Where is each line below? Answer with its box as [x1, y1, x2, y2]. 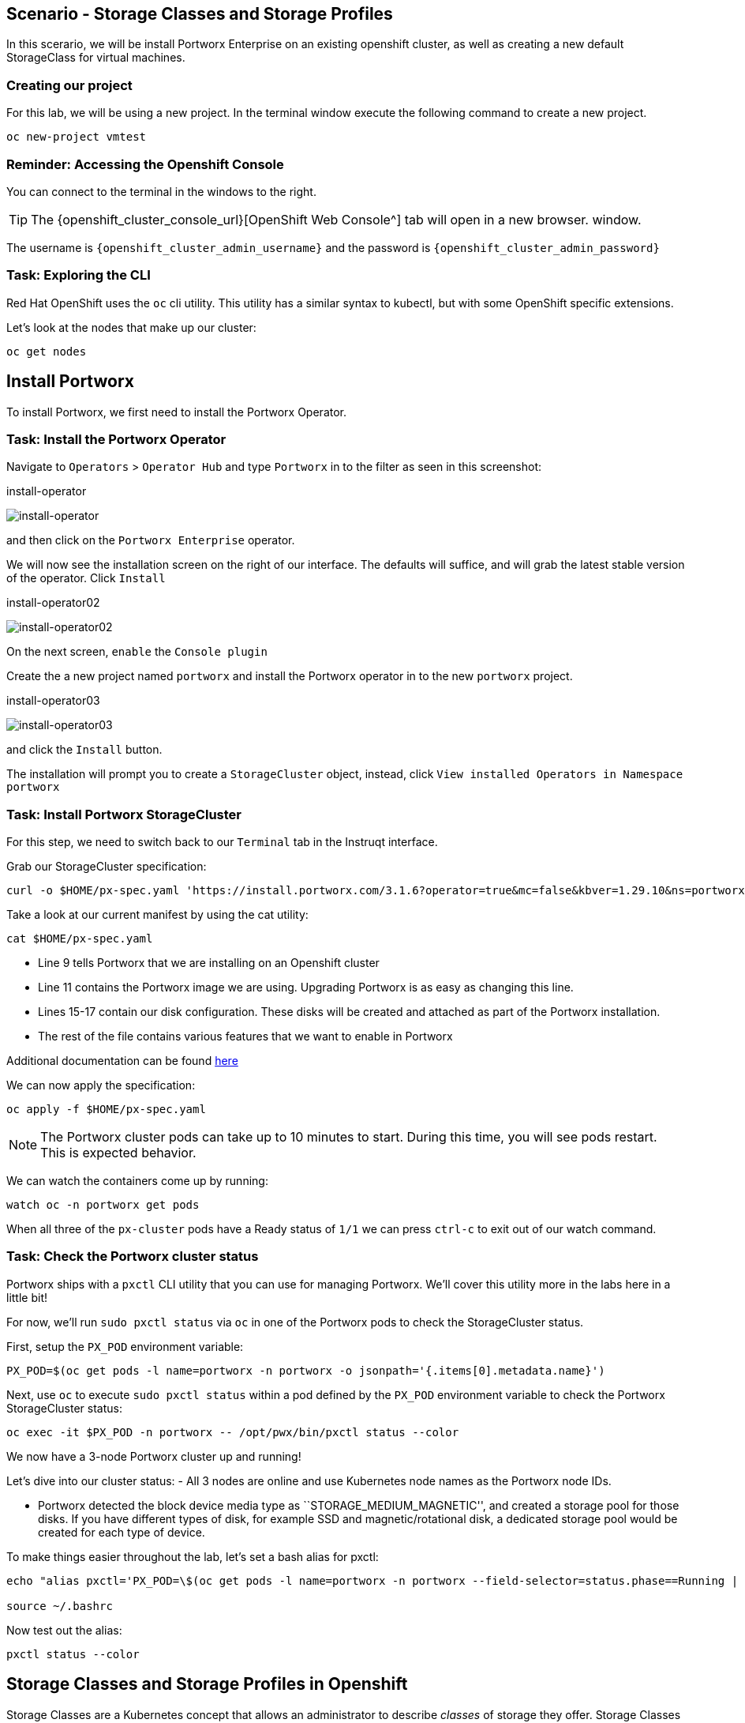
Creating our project [6, 77, 133, 93]
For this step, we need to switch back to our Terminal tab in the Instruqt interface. [6, 835, 438, 849]
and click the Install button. [6, 743, 163, 757]
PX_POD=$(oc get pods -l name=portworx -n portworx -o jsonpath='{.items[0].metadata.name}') [6, 1364, 605, 1377]
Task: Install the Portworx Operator [6, 431, 226, 447]
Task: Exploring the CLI [6, 267, 151, 284]
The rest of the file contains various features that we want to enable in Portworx [38, 1029, 453, 1044]
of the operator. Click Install [6, 571, 166, 585]
